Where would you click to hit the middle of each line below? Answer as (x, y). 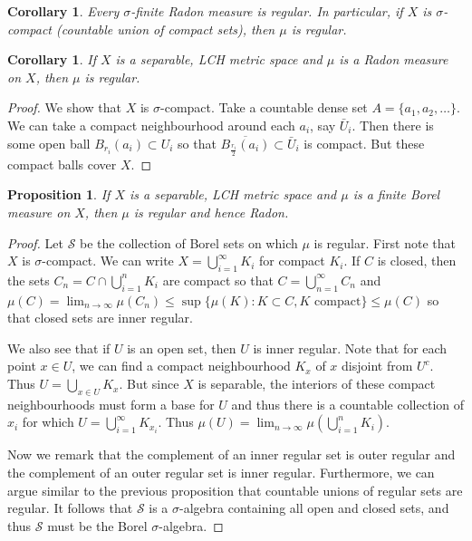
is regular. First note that (385, 242)
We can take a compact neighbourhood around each (151, 125)
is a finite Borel (396, 194)
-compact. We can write (108, 261)
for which (48, 422)
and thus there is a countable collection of (348, 404)
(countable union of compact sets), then (166, 29)
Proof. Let (35, 242)
